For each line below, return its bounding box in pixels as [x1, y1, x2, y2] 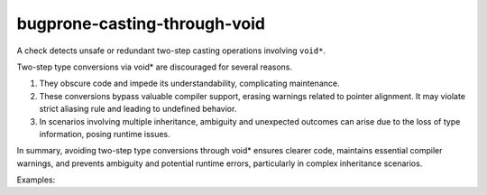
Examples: [16, 174, 56, 185]
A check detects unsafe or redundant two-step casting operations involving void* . [16, 45, 326, 56]
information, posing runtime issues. [39, 128, 170, 139]
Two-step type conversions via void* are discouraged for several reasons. [16, 61, 293, 72]
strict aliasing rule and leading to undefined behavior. [39, 104, 237, 115]
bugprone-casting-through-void [16, 14, 266, 33]
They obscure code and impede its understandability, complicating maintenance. [39, 78, 340, 89]
